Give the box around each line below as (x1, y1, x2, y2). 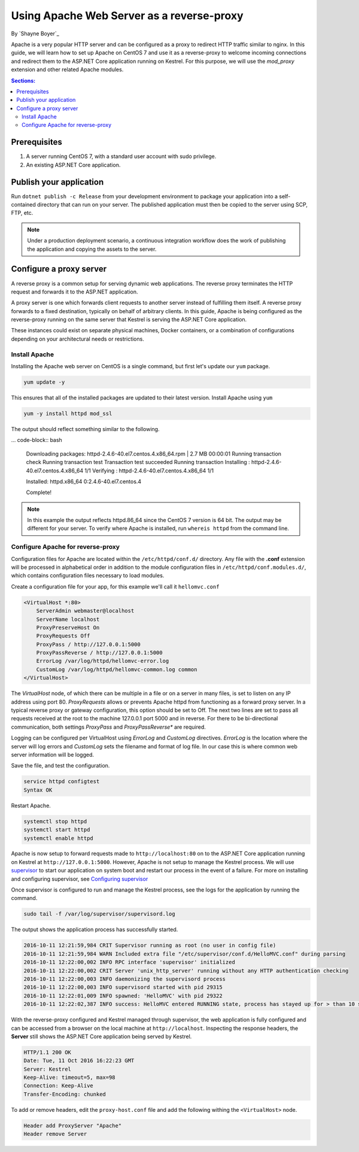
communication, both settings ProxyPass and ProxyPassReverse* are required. (11, 723, 206, 730)
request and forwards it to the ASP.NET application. (11, 288, 138, 295)
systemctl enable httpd (23, 835, 94, 841)
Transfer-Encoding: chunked (23, 1090, 106, 1098)
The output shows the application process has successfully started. (11, 926, 178, 933)
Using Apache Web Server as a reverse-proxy (11, 9, 244, 22)
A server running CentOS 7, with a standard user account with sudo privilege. (26, 153, 217, 160)
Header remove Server (23, 1130, 87, 1138)
